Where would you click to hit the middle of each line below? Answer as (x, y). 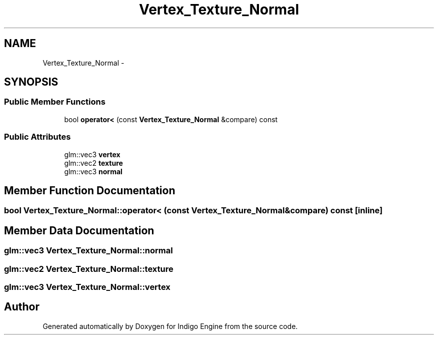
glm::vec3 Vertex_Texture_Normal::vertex (87, 287)
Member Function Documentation (90, 190)
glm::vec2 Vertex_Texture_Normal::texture (89, 269)
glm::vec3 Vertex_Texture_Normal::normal (88, 251)
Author (22, 307)
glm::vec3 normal (93, 171)
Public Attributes (37, 137)
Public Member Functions (55, 102)
